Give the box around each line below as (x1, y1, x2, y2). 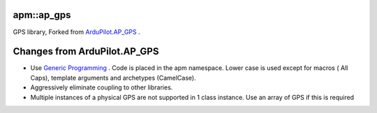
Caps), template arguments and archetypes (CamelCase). (30, 73, 196, 82)
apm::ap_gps (13, 9, 71, 21)
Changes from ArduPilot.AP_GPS (13, 46, 159, 58)
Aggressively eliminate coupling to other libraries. (30, 83, 173, 92)
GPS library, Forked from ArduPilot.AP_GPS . (13, 28, 141, 36)
